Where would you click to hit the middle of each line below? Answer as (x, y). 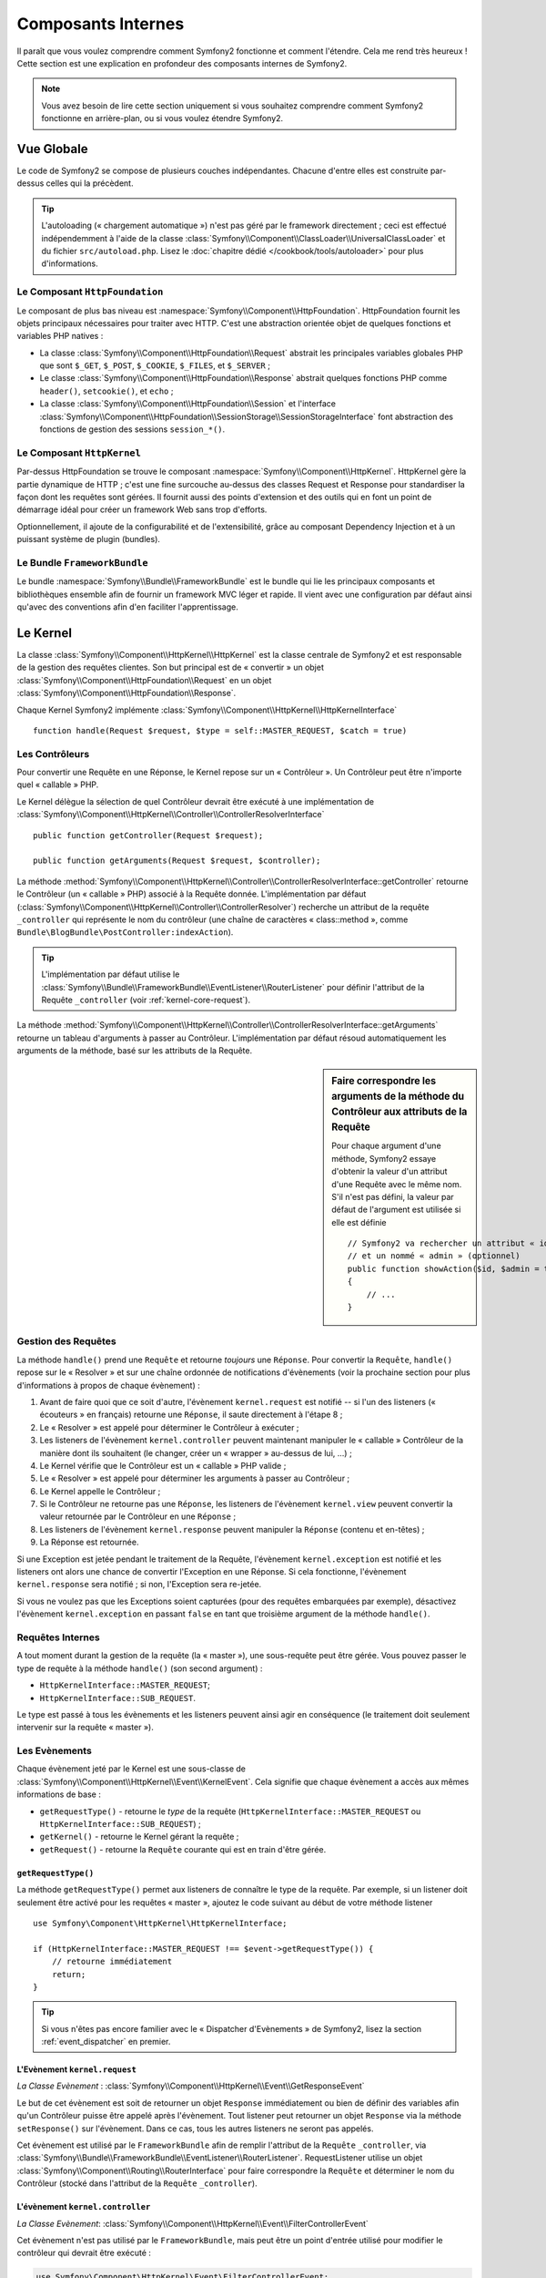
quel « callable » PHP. (58, 785)
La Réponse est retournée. (89, 1542)
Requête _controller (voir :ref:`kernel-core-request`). (146, 1000)
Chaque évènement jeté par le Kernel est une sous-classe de (131, 1769)
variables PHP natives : (60, 336)
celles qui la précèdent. (90, 183)
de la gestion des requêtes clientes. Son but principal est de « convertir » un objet (171, 667)
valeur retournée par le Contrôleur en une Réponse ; (138, 1516)
